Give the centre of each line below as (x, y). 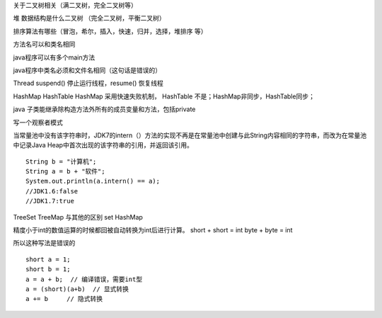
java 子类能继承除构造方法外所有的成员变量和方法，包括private (104, 109)
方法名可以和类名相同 (44, 44)
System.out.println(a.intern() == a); (93, 181)
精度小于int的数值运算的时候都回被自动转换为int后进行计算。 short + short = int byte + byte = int (153, 230)
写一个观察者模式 (38, 122)
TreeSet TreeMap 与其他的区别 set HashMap (78, 217)
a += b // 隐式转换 (64, 299)
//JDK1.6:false (52, 191)
